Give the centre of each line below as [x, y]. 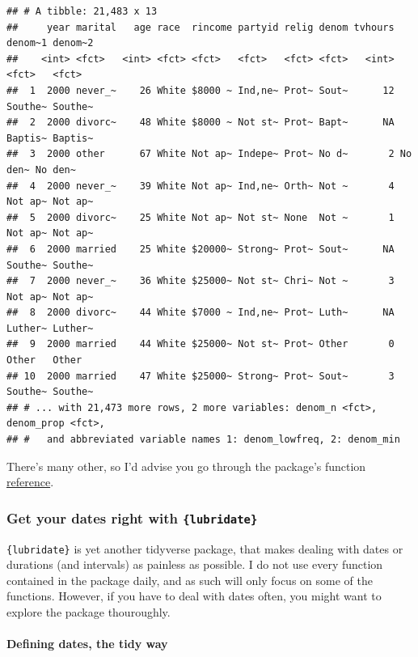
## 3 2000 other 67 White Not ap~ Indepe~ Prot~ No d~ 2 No [209, 154]
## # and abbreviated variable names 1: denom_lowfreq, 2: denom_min [203, 440]
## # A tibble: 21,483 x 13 [82, 11]
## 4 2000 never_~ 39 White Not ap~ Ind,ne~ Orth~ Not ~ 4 [201, 186]
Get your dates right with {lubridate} [132, 517]
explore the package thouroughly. [89, 612]
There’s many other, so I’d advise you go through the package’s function [186, 466]
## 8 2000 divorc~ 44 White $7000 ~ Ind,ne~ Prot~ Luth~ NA [201, 313]
